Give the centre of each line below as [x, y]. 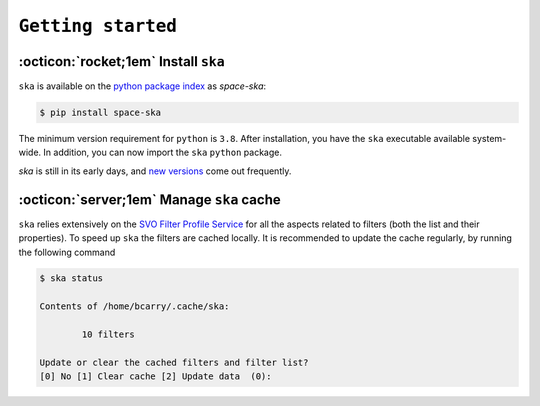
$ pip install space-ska [100, 113]
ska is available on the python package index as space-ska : [142, 86]
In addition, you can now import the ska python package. [162, 152]
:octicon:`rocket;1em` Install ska [121, 61]
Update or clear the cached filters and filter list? [174, 362]
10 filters [108, 334]
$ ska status [71, 278]
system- [489, 139]
